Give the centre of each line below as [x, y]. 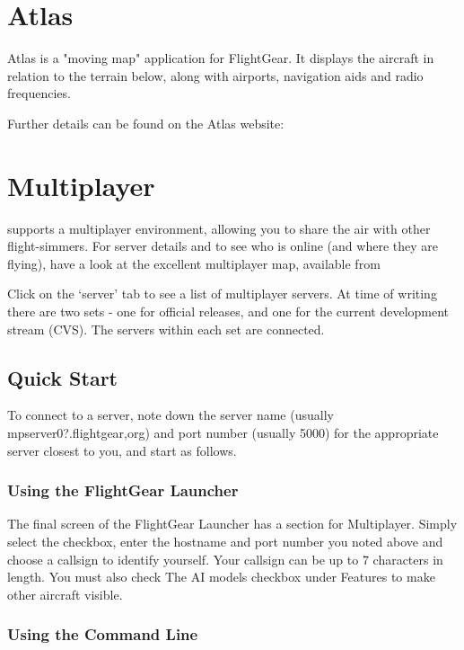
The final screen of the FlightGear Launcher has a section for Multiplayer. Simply [232, 524]
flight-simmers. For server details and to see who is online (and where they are [223, 246]
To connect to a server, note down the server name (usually [171, 415]
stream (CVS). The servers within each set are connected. [166, 329]
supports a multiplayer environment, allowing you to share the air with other [219, 228]
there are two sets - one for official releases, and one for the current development [228, 311]
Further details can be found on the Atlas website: [146, 123]
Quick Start [62, 377]
